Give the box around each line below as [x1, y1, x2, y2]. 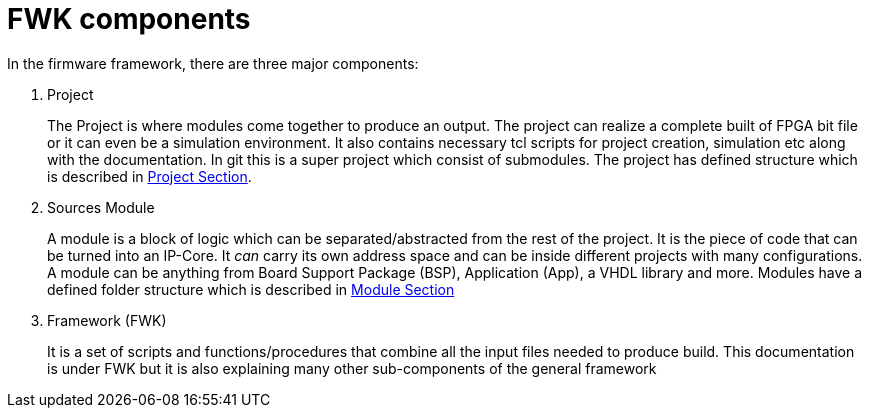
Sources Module [47, 198, 155, 216]
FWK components [7, 2, 251, 36]
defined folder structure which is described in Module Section [47, 280, 455, 298]
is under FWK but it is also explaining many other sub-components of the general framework [47, 359, 657, 377]
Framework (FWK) [47, 311, 167, 329]
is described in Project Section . [47, 167, 252, 185]
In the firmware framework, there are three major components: [7, 54, 419, 72]
